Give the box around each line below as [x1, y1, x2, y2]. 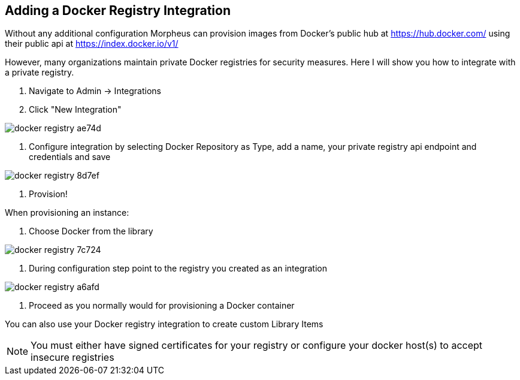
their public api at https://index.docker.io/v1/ [5, 38, 179, 49]
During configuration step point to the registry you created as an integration [29, 263, 328, 274]
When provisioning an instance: [5, 207, 129, 218]
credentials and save [29, 152, 111, 162]
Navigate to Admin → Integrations [29, 86, 161, 96]
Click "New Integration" [29, 104, 122, 115]
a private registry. [5, 67, 74, 78]
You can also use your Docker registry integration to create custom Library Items [5, 319, 324, 330]
